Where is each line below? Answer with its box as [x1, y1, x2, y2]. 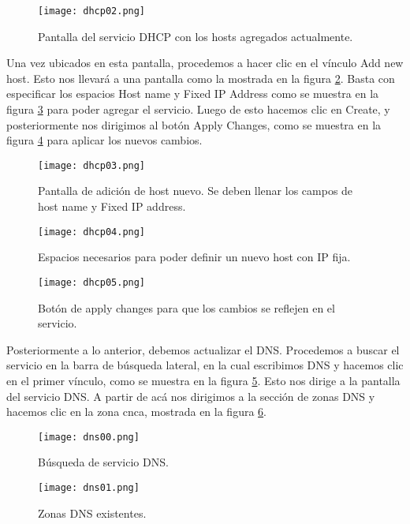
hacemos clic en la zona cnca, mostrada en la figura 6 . [6, 403, 266, 420]
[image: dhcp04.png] [38, 226, 146, 238]
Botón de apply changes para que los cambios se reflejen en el [38, 299, 335, 316]
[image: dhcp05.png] [38, 276, 146, 288]
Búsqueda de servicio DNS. [38, 454, 169, 470]
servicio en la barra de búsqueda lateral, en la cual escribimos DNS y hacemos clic [6, 357, 404, 373]
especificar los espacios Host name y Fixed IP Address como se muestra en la [6, 85, 379, 102]
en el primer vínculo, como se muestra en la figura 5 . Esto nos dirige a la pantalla [6, 372, 401, 388]
